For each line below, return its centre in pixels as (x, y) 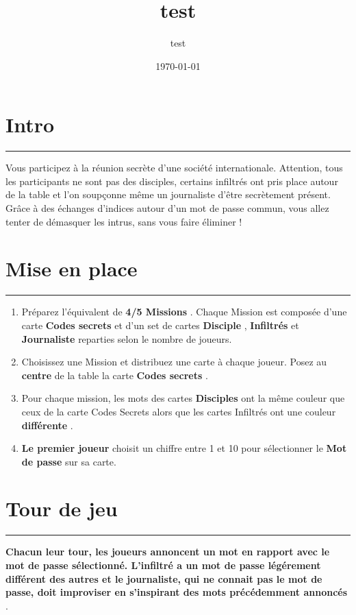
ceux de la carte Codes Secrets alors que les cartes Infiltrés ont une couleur (179, 411)
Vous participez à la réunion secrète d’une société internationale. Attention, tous (174, 168)
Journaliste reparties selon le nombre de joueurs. (127, 338)
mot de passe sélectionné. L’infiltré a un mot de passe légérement (163, 565)
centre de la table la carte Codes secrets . (115, 375)
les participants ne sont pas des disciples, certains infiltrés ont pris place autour (172, 181)
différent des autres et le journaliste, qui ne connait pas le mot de (164, 578)
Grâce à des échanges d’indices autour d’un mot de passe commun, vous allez (167, 208)
